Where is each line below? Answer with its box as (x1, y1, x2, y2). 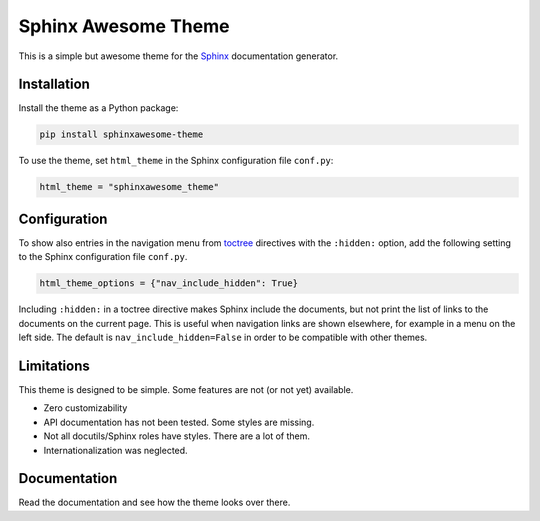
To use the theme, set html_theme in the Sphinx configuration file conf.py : (18, 155, 334, 167)
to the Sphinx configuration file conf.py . (18, 251, 188, 263)
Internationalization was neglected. (43, 444, 189, 456)
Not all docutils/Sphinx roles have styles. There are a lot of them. (43, 430, 310, 442)
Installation (18, 76, 90, 93)
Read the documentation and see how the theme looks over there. (18, 496, 291, 509)
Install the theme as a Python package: (18, 102, 179, 114)
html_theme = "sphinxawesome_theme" (39, 181, 220, 193)
